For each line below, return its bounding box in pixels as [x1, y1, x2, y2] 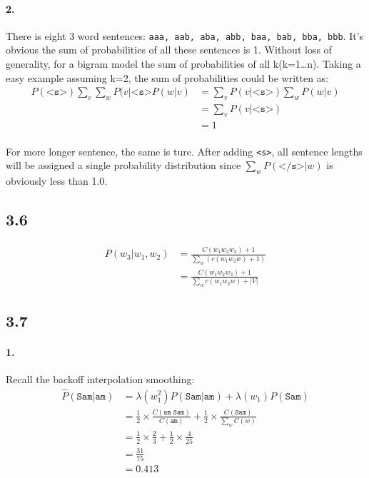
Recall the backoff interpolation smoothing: [6, 371, 195, 386]
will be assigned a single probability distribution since [6, 158, 241, 173]
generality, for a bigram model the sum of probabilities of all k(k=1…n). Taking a [6, 56, 361, 71]
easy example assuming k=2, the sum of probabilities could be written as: [6, 70, 329, 85]
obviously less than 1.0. [6, 173, 108, 188]
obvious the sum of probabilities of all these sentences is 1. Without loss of [6, 42, 332, 57]
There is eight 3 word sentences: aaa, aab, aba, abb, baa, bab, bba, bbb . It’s [6, 28, 364, 43]
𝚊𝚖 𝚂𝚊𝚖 [163, 408, 185, 416]
